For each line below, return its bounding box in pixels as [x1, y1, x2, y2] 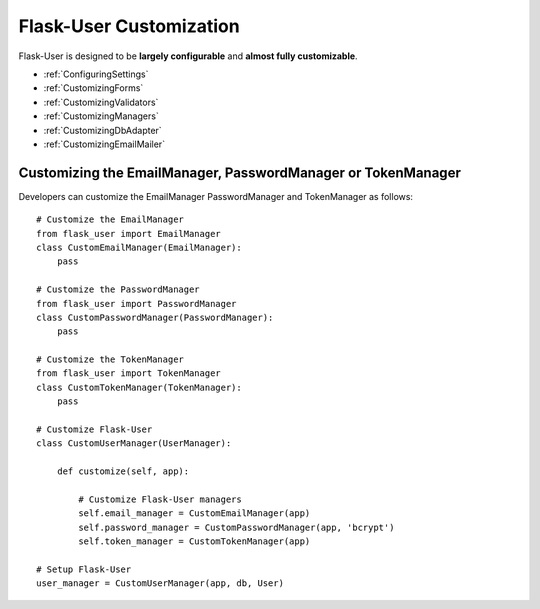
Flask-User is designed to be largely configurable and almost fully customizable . [18, 50, 359, 62]
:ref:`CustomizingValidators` [43, 96, 159, 108]
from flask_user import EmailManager [36, 228, 222, 239]
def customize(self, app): [56, 466, 190, 477]
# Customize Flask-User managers [78, 494, 242, 505]
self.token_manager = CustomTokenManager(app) [78, 536, 311, 547]
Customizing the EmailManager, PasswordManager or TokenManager [18, 164, 462, 181]
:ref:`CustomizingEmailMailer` [43, 138, 165, 150]
